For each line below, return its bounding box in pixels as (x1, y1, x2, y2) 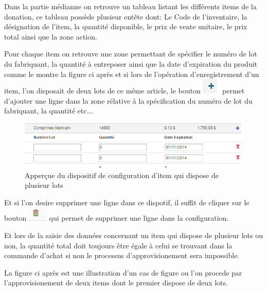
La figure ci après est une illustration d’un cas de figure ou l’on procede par (4, 267, 242, 278)
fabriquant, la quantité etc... (4, 105, 93, 116)
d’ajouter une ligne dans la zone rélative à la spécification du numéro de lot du (4, 95, 253, 106)
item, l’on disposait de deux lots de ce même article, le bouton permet (4, 85, 245, 96)
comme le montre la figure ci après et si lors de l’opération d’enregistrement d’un (4, 68, 259, 79)
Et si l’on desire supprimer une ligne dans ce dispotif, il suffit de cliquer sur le (4, 197, 250, 207)
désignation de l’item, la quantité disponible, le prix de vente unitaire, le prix (4, 21, 247, 32)
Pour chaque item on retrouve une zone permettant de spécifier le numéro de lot (4, 48, 257, 59)
